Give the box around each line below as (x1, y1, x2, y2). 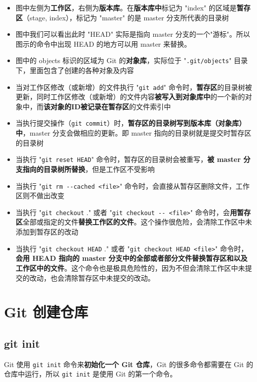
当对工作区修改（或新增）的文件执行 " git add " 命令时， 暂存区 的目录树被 (15, 81, 252, 92)
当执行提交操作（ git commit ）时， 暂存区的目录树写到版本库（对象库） (15, 118, 246, 128)
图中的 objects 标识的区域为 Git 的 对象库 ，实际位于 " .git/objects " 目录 (15, 55, 248, 66)
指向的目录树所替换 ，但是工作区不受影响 (22, 163, 155, 174)
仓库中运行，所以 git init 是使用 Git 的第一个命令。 (4, 369, 177, 379)
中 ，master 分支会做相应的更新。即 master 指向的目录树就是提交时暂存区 (15, 128, 252, 138)
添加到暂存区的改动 (15, 227, 78, 237)
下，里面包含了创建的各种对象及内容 (15, 65, 134, 76)
